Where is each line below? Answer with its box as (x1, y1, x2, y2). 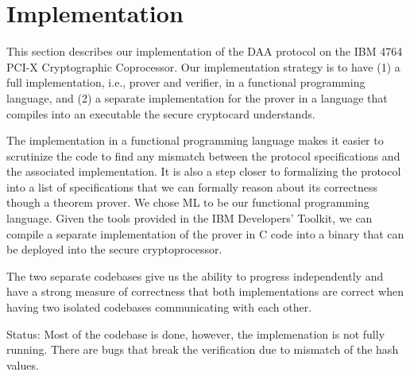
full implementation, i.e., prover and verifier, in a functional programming (6, 74, 366, 91)
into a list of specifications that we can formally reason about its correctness (6, 178, 377, 195)
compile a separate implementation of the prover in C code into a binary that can (6, 225, 404, 242)
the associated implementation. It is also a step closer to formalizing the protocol (6, 163, 401, 180)
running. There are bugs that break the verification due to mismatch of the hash (6, 341, 399, 358)
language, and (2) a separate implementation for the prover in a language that (6, 89, 388, 106)
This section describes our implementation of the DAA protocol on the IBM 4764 (6, 43, 403, 60)
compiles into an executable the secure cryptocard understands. (6, 105, 315, 122)
